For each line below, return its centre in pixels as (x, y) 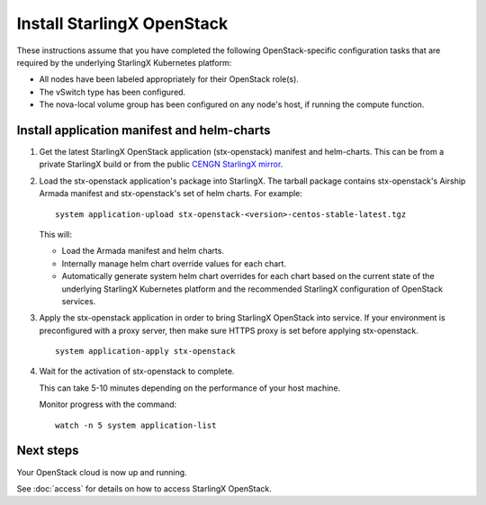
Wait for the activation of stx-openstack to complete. (137, 371)
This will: (55, 234)
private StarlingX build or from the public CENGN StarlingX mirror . (161, 164)
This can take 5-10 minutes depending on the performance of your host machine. (190, 388)
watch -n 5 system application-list (136, 425)
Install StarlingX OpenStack (122, 23)
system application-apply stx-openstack (145, 352)
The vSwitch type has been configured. (112, 92)
